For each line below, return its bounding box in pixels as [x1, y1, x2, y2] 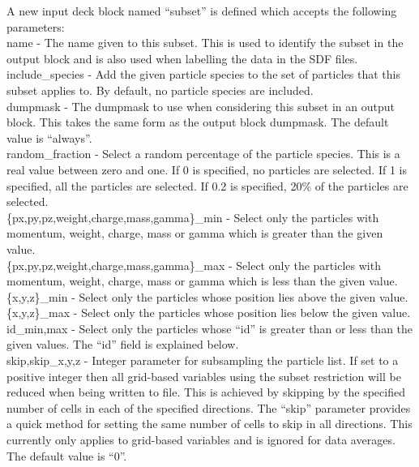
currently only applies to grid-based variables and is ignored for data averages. [6, 431, 395, 448]
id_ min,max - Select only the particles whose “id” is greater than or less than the [6, 319, 413, 336]
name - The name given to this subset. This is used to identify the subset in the [6, 34, 404, 51]
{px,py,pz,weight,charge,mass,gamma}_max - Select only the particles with [6, 256, 381, 273]
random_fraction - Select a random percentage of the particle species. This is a [6, 145, 400, 162]
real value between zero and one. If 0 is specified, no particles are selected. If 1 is [6, 161, 407, 178]
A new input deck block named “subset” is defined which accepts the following [6, 2, 397, 19]
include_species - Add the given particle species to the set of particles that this [6, 66, 400, 83]
